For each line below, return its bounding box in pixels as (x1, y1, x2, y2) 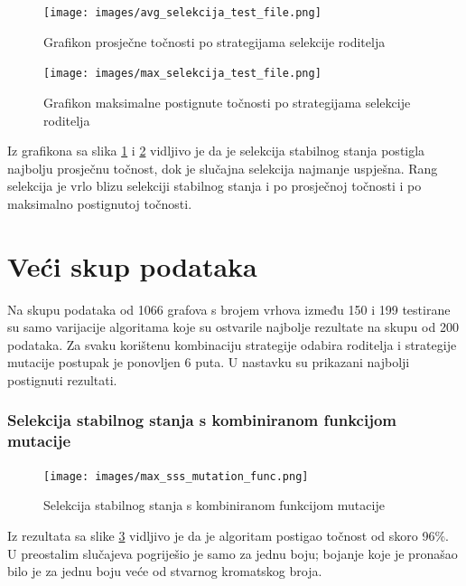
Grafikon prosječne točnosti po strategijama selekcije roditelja (43, 32, 386, 51)
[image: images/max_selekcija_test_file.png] (43, 67, 322, 80)
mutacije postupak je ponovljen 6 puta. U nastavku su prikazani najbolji (7, 353, 410, 372)
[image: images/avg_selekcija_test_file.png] (43, 6, 322, 19)
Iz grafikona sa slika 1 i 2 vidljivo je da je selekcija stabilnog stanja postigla (7, 141, 425, 160)
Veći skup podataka (7, 247, 257, 284)
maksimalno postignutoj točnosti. (7, 194, 192, 213)
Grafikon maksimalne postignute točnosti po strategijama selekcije (43, 92, 411, 111)
